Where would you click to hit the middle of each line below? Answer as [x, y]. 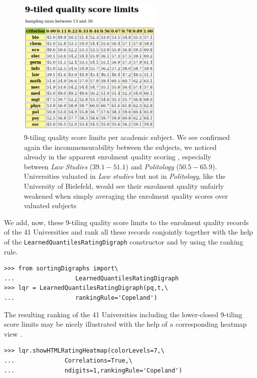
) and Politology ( [152, 166]
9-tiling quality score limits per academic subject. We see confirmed [127, 137]
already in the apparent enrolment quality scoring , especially [118, 157]
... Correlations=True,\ [68, 361]
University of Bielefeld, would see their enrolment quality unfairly [124, 186]
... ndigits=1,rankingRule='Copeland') [93, 370]
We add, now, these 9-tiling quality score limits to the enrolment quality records [127, 222]
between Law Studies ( [58, 166]
